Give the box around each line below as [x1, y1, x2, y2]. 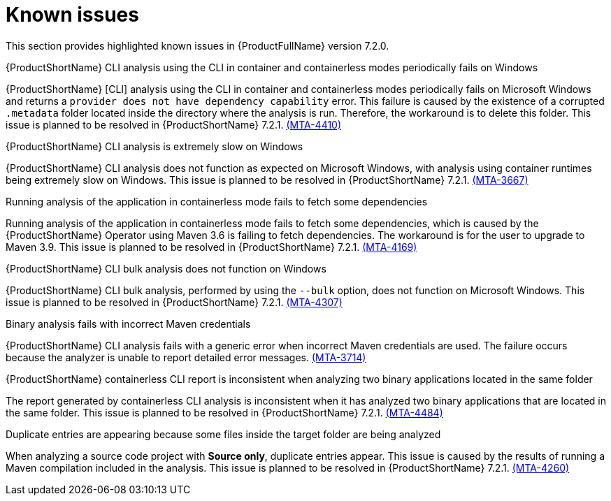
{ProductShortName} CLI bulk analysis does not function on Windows [6, 262, 326, 275]
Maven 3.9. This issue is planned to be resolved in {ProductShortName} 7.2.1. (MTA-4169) [6, 240, 417, 253]
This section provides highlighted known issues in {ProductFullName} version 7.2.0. [6, 39, 389, 52]
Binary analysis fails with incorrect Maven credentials [6, 317, 251, 330]
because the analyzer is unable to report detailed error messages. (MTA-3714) [6, 351, 366, 363]
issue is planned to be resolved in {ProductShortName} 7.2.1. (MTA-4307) [6, 296, 343, 308]
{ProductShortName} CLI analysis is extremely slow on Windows [6, 140, 303, 152]
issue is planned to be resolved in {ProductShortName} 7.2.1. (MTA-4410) [6, 118, 342, 131]
